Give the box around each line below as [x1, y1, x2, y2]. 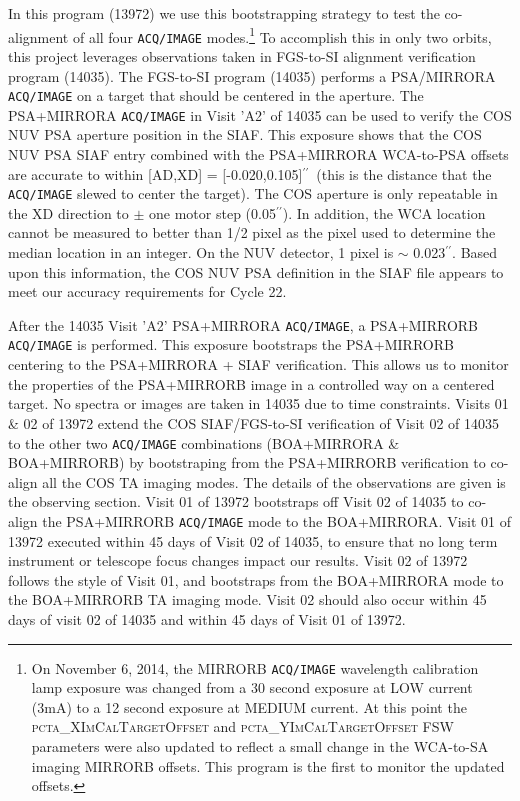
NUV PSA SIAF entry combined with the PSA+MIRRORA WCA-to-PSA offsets [8, 144, 509, 164]
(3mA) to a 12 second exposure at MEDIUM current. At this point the [31, 696, 467, 717]
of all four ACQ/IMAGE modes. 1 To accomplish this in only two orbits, [72, 23, 492, 47]
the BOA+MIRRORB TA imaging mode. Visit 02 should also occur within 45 [8, 589, 487, 610]
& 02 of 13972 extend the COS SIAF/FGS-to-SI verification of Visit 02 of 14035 [8, 412, 499, 433]
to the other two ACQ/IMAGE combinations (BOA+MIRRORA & [8, 432, 400, 453]
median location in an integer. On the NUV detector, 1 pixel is [8, 242, 394, 263]
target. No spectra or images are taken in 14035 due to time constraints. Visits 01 [8, 393, 509, 414]
